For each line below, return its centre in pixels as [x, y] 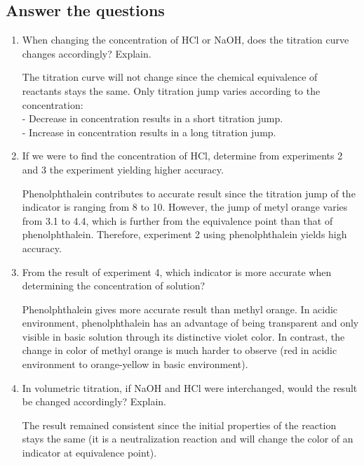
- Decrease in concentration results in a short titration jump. [153, 118]
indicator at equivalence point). [89, 453]
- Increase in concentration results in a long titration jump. [149, 132]
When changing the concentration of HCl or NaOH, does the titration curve [186, 40]
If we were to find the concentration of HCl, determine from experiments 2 [182, 156]
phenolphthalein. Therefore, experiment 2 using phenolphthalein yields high [184, 234]
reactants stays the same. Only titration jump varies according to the [171, 90]
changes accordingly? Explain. [87, 53]
